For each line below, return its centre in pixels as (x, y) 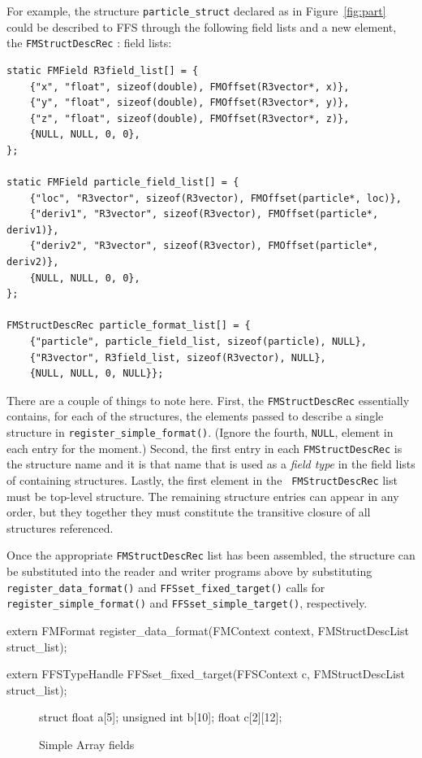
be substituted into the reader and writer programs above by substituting (189, 571)
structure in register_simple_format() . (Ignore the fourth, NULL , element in (200, 432)
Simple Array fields (87, 744)
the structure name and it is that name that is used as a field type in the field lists (211, 464)
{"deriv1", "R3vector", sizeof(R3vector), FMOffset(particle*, (204, 214)
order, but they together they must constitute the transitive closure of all (189, 512)
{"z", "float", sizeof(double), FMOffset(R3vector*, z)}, (189, 118)
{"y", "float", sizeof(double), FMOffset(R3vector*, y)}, (189, 103)
